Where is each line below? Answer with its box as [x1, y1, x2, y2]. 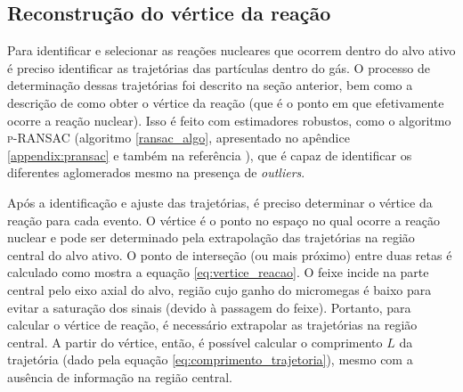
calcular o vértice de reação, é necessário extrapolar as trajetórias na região [7, 315, 418, 334]
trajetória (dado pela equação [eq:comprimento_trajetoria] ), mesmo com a [7, 350, 413, 369]
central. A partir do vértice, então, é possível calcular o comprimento [7, 332, 383, 351]
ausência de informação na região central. [7, 367, 232, 386]
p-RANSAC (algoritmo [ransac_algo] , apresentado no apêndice [7, 128, 350, 147]
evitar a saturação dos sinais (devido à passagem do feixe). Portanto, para [7, 298, 411, 316]
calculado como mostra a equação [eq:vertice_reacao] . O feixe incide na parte [7, 263, 429, 282]
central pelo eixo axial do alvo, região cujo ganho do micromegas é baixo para [7, 280, 432, 298]
